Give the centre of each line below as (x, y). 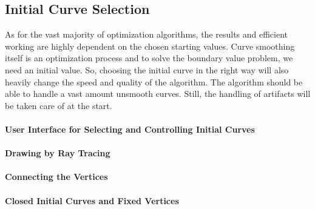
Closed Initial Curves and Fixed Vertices (92, 200)
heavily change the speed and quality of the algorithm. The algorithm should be (154, 81)
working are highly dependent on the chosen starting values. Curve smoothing (150, 46)
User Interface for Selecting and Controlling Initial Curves (130, 129)
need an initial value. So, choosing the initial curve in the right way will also (147, 69)
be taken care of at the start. (59, 105)
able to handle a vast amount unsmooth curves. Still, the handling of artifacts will (158, 94)
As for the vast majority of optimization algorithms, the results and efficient (147, 34)
